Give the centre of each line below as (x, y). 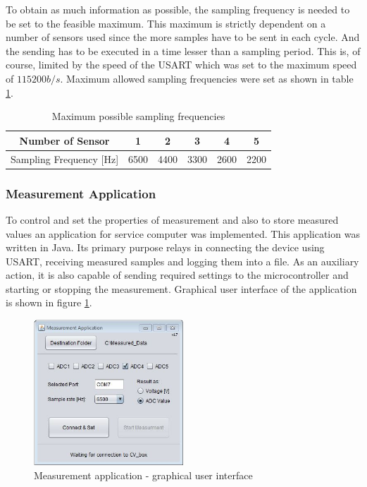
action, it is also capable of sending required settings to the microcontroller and (177, 275)
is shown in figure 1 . (49, 302)
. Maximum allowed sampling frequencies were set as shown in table (207, 78)
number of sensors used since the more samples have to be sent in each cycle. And (183, 37)
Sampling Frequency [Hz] (65, 158)
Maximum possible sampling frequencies (138, 116)
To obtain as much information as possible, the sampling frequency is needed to (178, 9)
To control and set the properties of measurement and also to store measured (172, 219)
